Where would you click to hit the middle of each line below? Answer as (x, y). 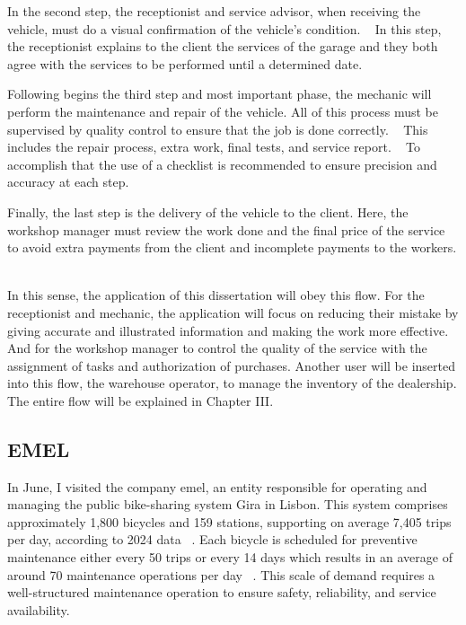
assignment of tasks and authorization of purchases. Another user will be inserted (231, 365)
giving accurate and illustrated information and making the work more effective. (228, 330)
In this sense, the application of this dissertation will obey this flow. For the (216, 295)
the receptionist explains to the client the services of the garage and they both (223, 46)
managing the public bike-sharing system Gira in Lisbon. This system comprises (228, 504)
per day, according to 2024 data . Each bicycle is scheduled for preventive (212, 539)
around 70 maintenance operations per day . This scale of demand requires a (221, 574)
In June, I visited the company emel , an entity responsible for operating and (217, 486)
